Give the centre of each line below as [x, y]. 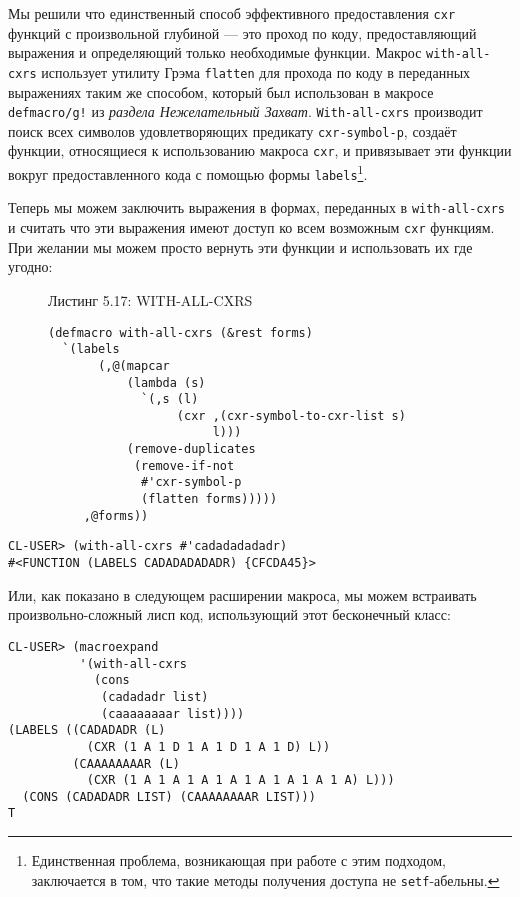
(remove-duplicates [191, 449]
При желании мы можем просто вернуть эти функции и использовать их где [240, 246]
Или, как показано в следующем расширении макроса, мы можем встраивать [242, 594]
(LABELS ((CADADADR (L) [87, 730]
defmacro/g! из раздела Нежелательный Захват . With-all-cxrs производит [245, 111]
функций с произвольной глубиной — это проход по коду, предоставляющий [242, 32]
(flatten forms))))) [209, 499]
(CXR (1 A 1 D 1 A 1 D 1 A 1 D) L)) [208, 746]
